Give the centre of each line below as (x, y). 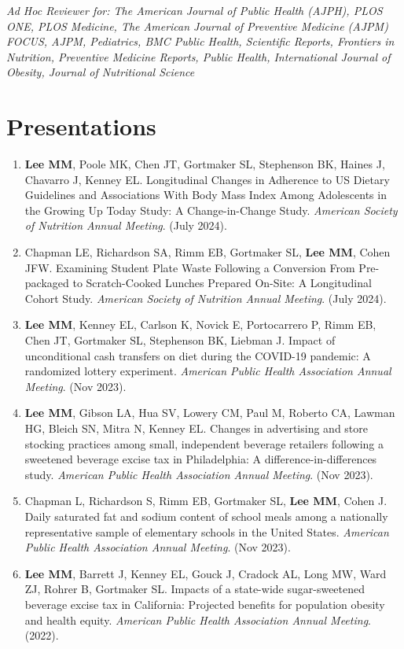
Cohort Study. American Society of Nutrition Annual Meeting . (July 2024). (206, 298)
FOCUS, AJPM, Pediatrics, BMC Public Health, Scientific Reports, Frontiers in (200, 41)
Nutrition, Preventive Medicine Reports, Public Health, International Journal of (198, 56)
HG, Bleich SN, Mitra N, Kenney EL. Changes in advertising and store (196, 428)
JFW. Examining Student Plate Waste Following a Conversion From (190, 267)
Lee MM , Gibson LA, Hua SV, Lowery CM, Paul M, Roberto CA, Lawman (210, 413)
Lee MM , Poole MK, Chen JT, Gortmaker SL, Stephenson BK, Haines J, (205, 164)
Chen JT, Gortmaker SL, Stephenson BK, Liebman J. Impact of (180, 340)
